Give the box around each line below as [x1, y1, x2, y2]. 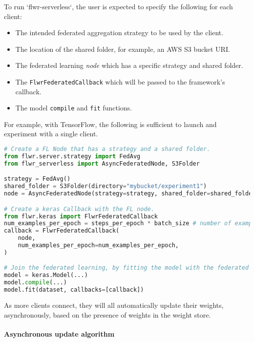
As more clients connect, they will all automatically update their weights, [4, 299, 224, 310]
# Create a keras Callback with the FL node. [4, 205, 154, 213]
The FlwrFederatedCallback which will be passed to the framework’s [15, 76, 225, 86]
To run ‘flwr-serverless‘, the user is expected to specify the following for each [4, 1, 233, 11]
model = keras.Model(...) [4, 272, 88, 279]
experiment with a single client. [4, 128, 98, 139]
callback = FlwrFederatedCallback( [4, 227, 120, 235]
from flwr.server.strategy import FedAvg [4, 152, 141, 160]
